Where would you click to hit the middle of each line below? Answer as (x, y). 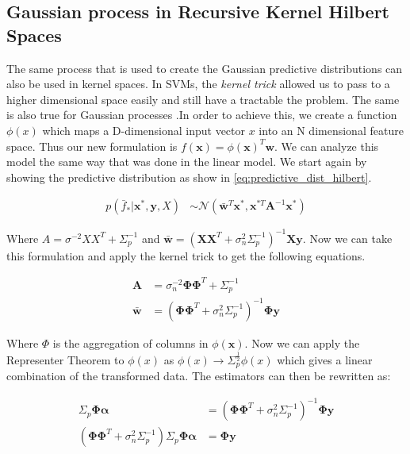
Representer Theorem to (65, 359)
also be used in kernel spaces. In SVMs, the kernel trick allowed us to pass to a (198, 84)
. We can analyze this (327, 146)
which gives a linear (325, 359)
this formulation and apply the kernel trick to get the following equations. (186, 255)
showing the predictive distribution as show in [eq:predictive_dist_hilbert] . (189, 177)
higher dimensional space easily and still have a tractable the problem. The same (203, 99)
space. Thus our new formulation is (92, 146)
